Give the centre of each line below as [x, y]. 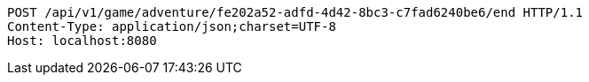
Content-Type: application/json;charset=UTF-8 [172, 26]
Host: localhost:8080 [82, 41]
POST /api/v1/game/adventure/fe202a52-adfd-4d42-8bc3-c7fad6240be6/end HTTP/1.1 [295, 12]
